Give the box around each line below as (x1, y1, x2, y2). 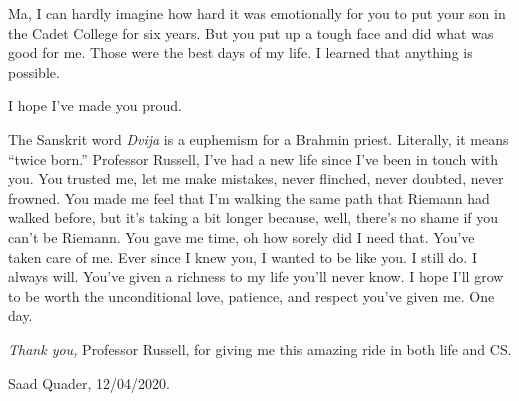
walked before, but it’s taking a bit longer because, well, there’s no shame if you (8, 207, 499, 228)
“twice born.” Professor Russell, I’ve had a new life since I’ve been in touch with (8, 148, 499, 169)
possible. (8, 61, 60, 82)
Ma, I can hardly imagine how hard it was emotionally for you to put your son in (8, 3, 506, 23)
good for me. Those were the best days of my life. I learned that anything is (8, 42, 473, 63)
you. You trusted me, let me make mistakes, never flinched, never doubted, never (8, 168, 504, 189)
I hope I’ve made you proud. (8, 95, 182, 116)
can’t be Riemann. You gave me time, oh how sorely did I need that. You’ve (8, 226, 475, 247)
